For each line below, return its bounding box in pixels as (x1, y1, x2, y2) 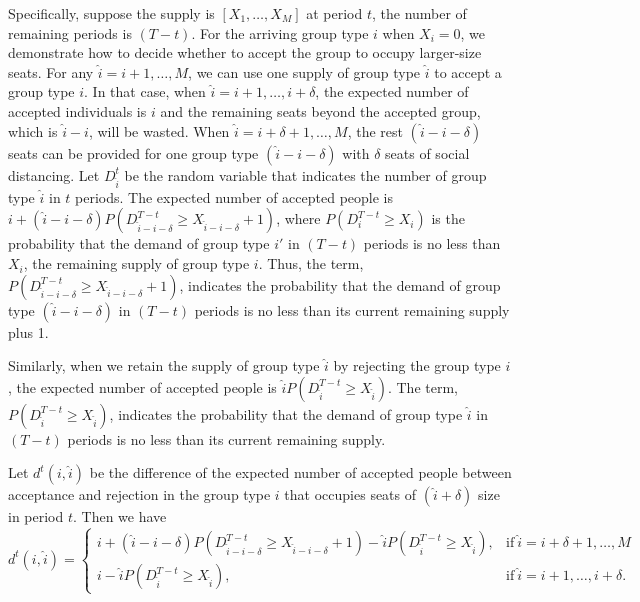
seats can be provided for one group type (8, 142, 259, 163)
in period (8, 506, 64, 527)
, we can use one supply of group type (188, 61, 421, 82)
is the (431, 208, 465, 229)
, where (276, 208, 321, 229)
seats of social (385, 142, 470, 163)
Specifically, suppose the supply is (8, 3, 215, 23)
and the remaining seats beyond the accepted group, (160, 100, 481, 121)
